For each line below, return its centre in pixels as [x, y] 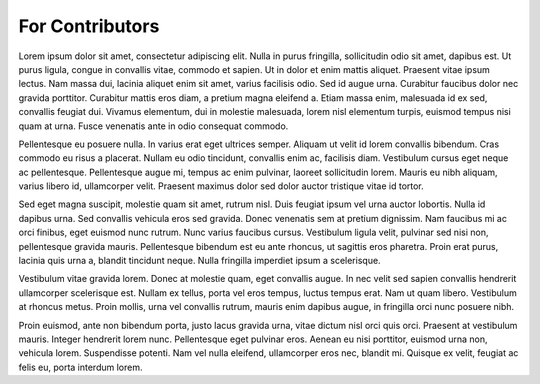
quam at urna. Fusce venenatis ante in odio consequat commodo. [153, 126]
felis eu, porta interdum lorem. [80, 367]
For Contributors [89, 26]
